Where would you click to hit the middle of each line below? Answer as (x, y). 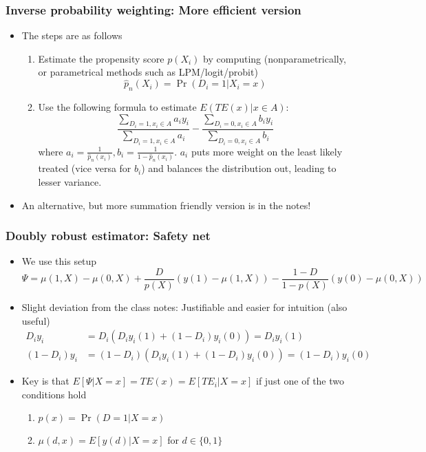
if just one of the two (300, 381)
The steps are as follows (72, 35)
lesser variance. (70, 181)
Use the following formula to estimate (117, 107)
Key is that (45, 381)
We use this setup (59, 261)
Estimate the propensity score (101, 58)
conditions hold (54, 394)
